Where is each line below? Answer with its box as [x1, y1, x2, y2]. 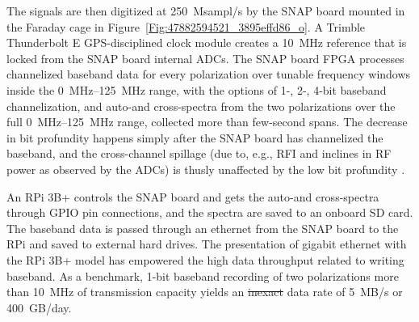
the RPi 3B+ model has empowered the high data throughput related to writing [6, 251, 404, 268]
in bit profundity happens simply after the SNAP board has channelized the [6, 129, 383, 146]
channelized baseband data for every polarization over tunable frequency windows [6, 66, 411, 83]
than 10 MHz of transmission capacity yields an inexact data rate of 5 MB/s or [6, 283, 403, 300]
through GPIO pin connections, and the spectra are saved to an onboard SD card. [6, 204, 413, 221]
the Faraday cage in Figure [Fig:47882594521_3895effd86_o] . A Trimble [6, 18, 366, 35]
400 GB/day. [6, 299, 72, 316]
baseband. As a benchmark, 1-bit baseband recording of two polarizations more [6, 267, 399, 284]
